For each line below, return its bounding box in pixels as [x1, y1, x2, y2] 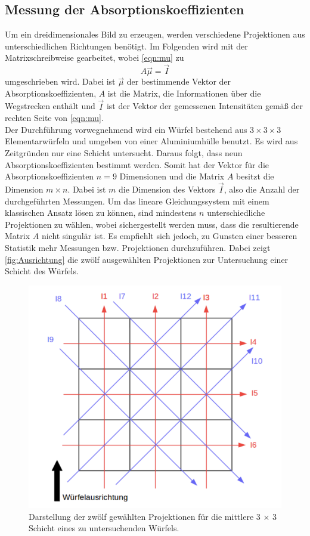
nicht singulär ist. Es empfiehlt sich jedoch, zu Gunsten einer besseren [41, 230, 297, 242]
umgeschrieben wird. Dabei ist [5, 75, 116, 88]
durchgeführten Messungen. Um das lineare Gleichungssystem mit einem [5, 194, 269, 207]
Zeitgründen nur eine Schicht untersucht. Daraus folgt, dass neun [5, 146, 243, 159]
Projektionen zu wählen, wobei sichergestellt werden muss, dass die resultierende [5, 218, 299, 230]
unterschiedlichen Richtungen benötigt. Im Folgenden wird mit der [5, 39, 248, 52]
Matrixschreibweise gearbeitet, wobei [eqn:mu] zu [5, 51, 184, 64]
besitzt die [236, 170, 274, 182]
